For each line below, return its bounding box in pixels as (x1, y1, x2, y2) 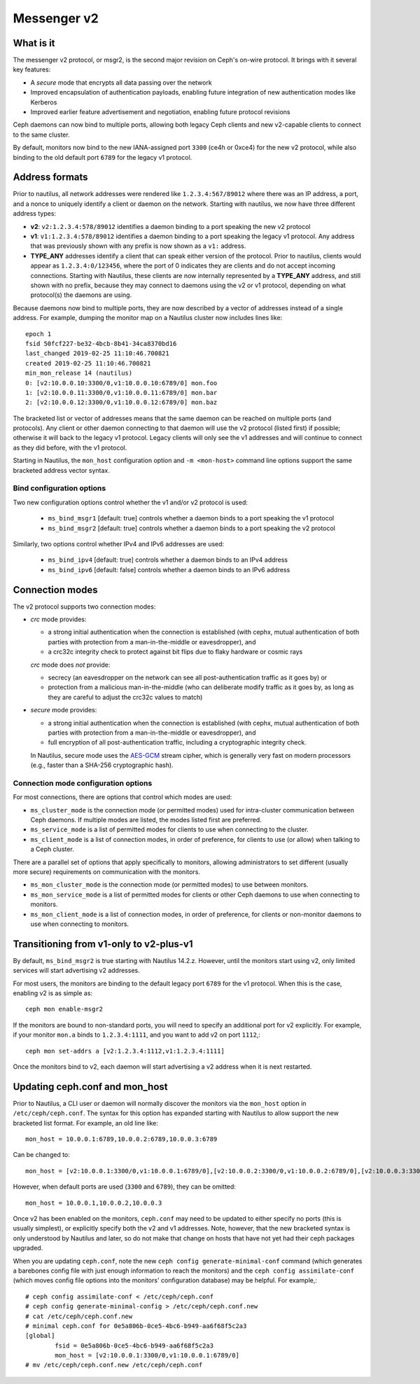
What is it (13, 37, 55, 49)
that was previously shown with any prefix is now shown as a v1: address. (30, 242, 246, 250)
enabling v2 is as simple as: (13, 989, 93, 997)
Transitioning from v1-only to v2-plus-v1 (13, 938, 193, 950)
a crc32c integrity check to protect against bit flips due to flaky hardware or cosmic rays (48, 648, 303, 656)
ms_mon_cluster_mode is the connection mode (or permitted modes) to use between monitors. (30, 880, 309, 889)
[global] (25, 1331, 55, 1340)
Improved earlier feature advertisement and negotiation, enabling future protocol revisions (30, 108, 290, 116)
